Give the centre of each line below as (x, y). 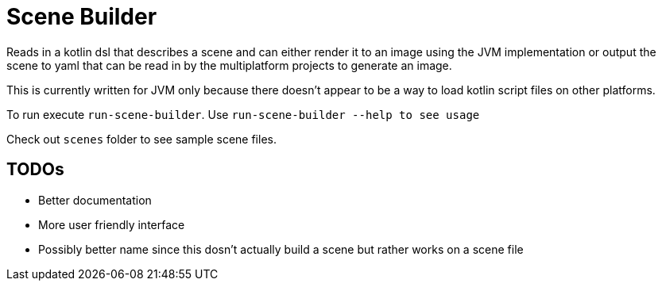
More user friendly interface (112, 224)
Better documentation (95, 200)
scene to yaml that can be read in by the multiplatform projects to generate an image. (229, 65)
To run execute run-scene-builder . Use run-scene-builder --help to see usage (243, 114)
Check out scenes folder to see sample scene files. (141, 139)
